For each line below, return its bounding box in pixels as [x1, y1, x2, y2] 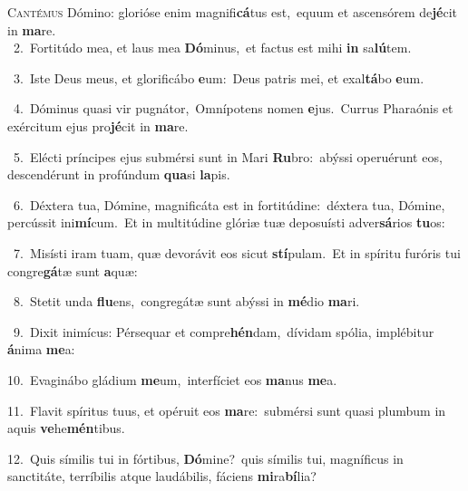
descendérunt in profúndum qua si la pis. [7, 165, 230, 184]
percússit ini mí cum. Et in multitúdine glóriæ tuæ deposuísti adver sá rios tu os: [7, 213, 445, 232]
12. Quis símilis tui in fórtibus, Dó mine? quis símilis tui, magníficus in [7, 448, 404, 467]
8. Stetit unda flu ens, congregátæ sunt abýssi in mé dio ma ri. [13, 292, 360, 311]
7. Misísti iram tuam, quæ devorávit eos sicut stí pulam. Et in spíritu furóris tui [13, 243, 461, 262]
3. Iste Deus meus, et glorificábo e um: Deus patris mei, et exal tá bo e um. [13, 68, 424, 87]
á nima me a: [7, 340, 75, 359]
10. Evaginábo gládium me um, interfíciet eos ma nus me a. [7, 370, 337, 389]
